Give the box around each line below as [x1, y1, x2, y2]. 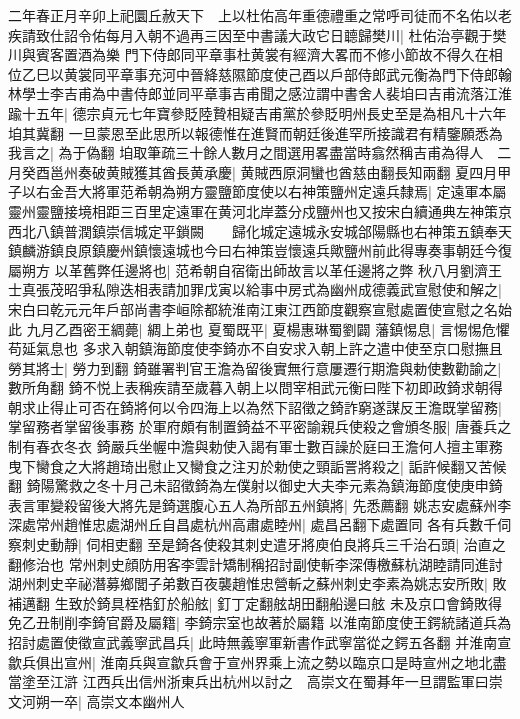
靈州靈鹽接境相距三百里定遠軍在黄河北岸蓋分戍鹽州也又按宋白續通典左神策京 [8, 200, 512, 221]
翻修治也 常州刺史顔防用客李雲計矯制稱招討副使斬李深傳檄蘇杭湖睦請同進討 [8, 553, 503, 574]
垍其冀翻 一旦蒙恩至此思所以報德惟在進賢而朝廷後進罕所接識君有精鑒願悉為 [8, 122, 503, 143]
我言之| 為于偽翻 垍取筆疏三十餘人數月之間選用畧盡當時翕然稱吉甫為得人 [8, 142, 484, 163]
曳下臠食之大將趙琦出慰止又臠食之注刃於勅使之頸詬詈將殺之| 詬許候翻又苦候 [8, 455, 507, 476]
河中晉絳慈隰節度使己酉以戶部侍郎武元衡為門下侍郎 [161, 63, 498, 84]
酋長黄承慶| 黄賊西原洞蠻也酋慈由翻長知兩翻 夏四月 [161, 161, 498, 182]
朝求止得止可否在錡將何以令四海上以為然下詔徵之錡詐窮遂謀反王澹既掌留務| [8, 396, 502, 417]
